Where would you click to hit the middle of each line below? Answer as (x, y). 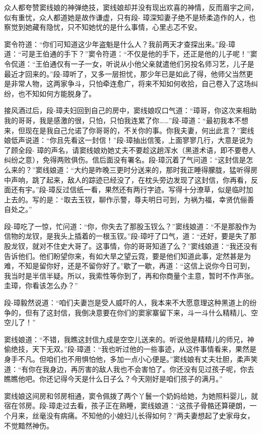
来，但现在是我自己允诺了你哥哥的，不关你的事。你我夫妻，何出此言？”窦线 (129, 130)
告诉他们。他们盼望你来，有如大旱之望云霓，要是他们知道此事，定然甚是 (124, 256)
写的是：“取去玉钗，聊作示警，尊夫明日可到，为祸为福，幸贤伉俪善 (143, 199)
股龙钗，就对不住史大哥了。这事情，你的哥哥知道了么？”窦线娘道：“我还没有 (131, 246)
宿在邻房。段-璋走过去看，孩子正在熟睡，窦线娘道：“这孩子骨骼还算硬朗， (127, 405)
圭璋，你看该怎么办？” (41, 285)
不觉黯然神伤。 (29, 425)
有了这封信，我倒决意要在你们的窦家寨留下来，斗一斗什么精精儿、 (141, 312)
